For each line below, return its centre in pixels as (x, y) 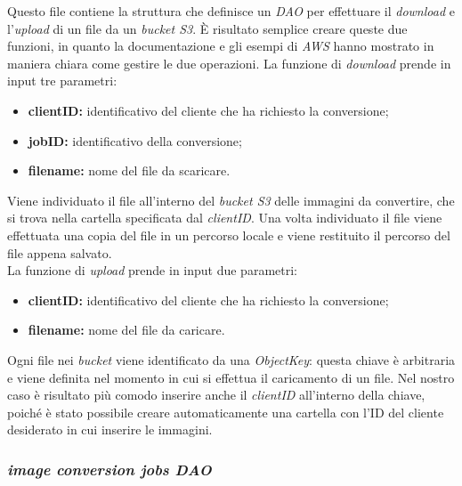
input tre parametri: (62, 81)
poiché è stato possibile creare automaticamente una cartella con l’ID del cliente (226, 412)
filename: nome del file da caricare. (126, 330)
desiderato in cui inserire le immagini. (110, 429)
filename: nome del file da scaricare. (129, 170)
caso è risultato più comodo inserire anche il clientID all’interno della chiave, (216, 395)
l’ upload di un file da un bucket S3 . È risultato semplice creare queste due (207, 28)
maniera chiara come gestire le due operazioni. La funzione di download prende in (229, 63)
